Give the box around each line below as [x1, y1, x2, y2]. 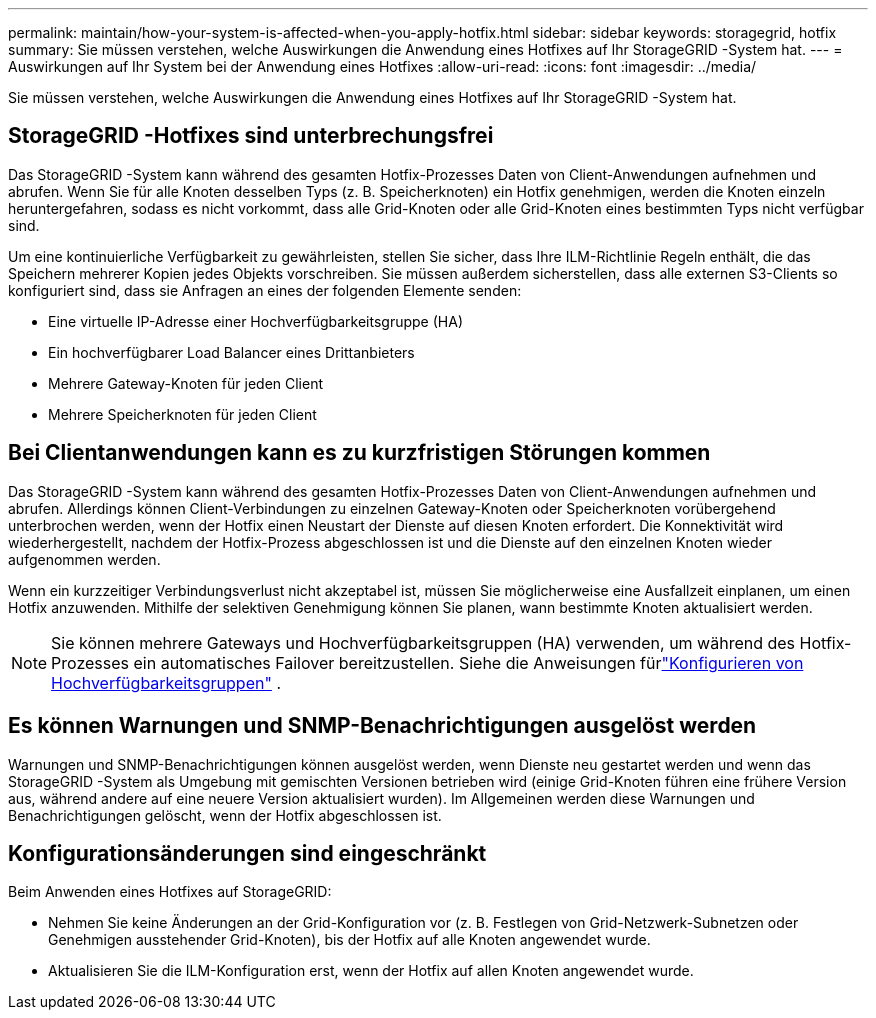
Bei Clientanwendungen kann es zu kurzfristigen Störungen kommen [8, 440, 711, 466]
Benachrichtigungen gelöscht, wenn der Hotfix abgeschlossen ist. [8, 806, 442, 824]
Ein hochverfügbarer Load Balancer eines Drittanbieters [48, 343, 415, 361]
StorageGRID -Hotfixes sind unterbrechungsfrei [8, 123, 494, 149]
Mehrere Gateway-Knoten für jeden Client [48, 374, 324, 392]
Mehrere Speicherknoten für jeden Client [48, 405, 317, 423]
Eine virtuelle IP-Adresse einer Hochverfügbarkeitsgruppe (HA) [48, 312, 463, 330]
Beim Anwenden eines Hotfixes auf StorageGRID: [8, 883, 332, 901]
